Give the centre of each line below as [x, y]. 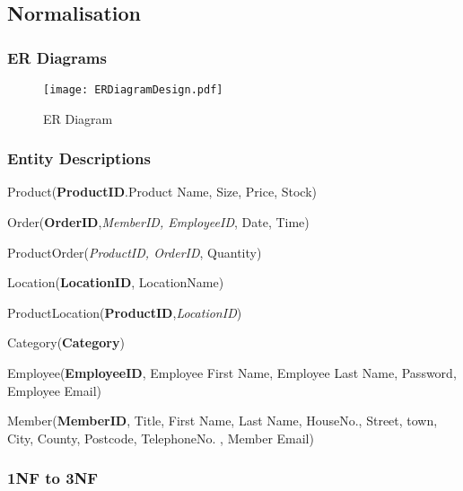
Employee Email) [54, 390]
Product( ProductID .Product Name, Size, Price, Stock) [162, 192]
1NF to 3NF [53, 478]
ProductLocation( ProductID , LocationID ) [125, 312]
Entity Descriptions [79, 158]
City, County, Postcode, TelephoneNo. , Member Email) [161, 438]
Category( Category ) [66, 342]
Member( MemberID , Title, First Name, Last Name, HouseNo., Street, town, [223, 421]
